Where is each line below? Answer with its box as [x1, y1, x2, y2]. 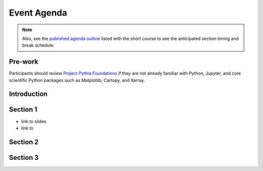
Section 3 [9, 153, 39, 162]
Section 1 [9, 105, 38, 114]
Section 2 [9, 138, 39, 146]
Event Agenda [9, 7, 68, 18]
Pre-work [9, 57, 38, 66]
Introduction [9, 90, 48, 98]
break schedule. [22, 42, 55, 48]
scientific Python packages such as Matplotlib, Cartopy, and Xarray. [9, 77, 145, 83]
